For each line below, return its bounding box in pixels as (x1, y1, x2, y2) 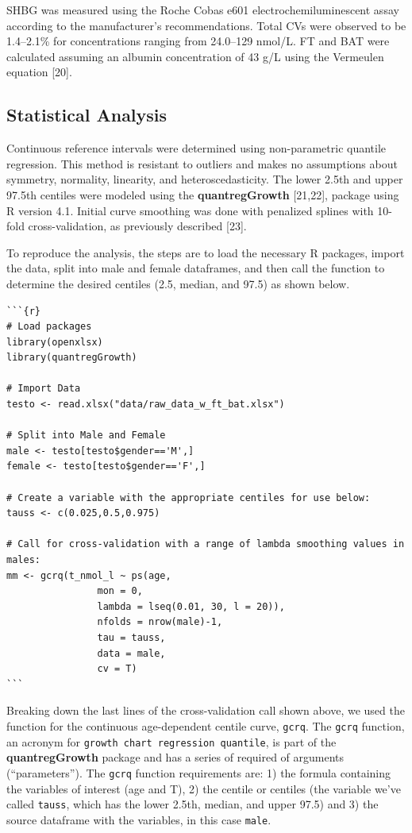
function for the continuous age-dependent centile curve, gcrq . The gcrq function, (6, 717, 405, 734)
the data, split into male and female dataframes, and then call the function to (6, 260, 385, 276)
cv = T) (97, 663, 137, 675)
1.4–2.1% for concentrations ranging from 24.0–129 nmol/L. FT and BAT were (6, 33, 390, 49)
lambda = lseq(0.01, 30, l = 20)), (97, 600, 285, 612)
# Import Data (6, 383, 81, 395)
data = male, (97, 647, 166, 659)
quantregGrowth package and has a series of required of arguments (6, 749, 345, 766)
